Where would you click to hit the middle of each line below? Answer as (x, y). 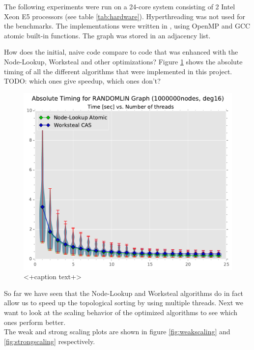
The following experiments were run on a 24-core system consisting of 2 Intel (120, 6)
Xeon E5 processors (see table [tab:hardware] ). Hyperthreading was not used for (125, 16)
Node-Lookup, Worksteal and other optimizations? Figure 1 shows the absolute (123, 61)
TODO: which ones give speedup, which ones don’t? (82, 81)
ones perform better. (35, 322)
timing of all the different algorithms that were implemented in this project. (118, 71)
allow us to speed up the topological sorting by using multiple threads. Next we (124, 303)
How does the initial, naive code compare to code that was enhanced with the (121, 52)
